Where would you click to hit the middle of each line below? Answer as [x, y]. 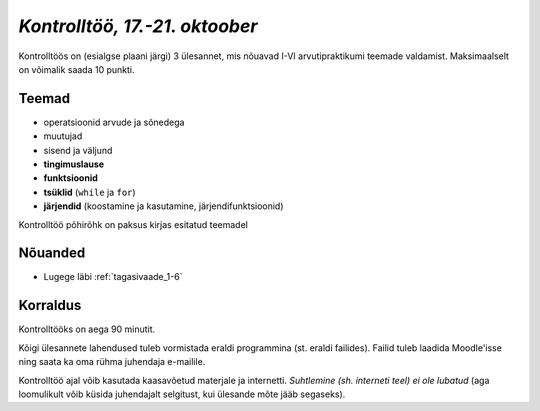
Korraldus [50, 305]
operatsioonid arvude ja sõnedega [114, 122]
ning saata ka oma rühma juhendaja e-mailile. [112, 362]
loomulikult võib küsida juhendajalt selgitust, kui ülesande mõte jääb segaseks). [182, 394]
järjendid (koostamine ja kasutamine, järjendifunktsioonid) [163, 206]
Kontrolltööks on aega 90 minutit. [87, 329]
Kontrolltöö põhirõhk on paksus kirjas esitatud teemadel [133, 224]
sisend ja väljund [78, 150]
